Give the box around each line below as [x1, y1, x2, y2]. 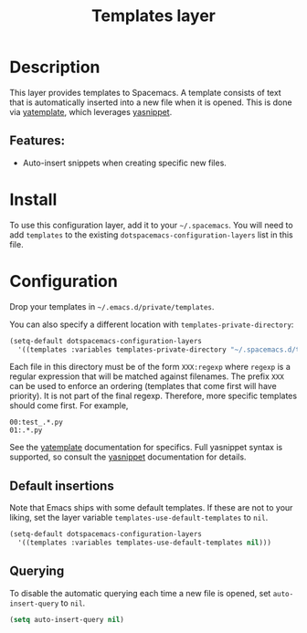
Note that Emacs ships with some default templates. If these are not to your [9, 502, 293, 513]
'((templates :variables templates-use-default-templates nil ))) [17, 538, 272, 548]
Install [9, 189, 58, 210]
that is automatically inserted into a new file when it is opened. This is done [9, 97, 292, 108]
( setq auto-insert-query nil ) [9, 615, 125, 624]
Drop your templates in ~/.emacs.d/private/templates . [9, 301, 215, 311]
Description [9, 57, 101, 78]
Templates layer [90, 5, 217, 26]
